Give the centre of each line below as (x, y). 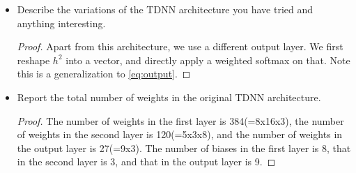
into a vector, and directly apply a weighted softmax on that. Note (208, 60)
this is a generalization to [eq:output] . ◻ (104, 74)
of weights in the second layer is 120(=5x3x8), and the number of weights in (180, 134)
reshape (33, 60)
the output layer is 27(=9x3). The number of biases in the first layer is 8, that (184, 148)
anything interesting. (61, 23)
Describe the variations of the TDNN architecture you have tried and (165, 9)
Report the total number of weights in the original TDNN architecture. (169, 97)
